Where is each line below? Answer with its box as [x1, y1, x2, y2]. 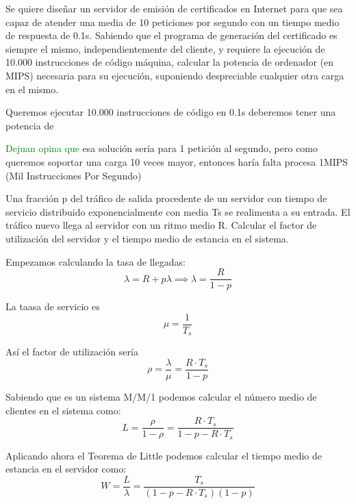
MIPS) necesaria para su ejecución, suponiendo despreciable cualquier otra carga [5, 68, 344, 82]
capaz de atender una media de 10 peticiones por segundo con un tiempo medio [5, 14, 340, 29]
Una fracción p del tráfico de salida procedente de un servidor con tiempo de [5, 191, 327, 205]
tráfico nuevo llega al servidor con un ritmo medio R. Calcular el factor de [5, 218, 317, 232]
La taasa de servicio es [5, 299, 100, 314]
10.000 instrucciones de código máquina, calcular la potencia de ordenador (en [5, 55, 334, 69]
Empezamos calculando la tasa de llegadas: [5, 254, 186, 268]
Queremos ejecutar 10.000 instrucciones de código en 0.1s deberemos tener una [5, 105, 336, 119]
